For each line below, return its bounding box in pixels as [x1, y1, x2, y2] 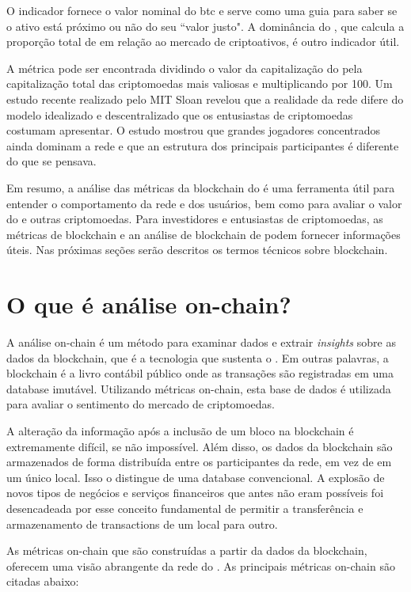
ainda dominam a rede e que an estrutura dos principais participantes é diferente [6, 137, 399, 154]
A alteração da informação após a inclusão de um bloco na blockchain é [6, 423, 354, 438]
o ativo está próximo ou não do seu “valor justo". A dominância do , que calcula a [6, 17, 405, 34]
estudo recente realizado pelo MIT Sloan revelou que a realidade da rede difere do [6, 90, 404, 107]
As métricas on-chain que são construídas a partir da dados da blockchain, [6, 542, 367, 559]
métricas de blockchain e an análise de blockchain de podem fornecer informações [6, 226, 401, 242]
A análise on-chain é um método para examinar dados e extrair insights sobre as [6, 334, 396, 351]
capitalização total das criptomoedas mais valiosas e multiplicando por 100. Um [6, 75, 393, 92]
